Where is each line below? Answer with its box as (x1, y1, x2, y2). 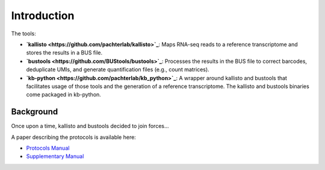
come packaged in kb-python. (26, 91, 102, 98)
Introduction (11, 9, 75, 22)
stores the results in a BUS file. (26, 49, 103, 56)
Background (11, 107, 58, 117)
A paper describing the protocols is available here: (11, 133, 137, 141)
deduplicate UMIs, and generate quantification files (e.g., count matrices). (26, 66, 210, 73)
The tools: (11, 30, 36, 37)
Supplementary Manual (26, 153, 84, 160)
